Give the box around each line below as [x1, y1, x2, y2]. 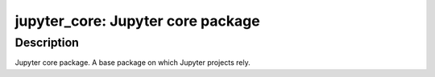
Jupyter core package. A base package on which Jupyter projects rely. [14, 58, 251, 67]
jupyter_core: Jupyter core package [14, 12, 261, 30]
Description [14, 35, 80, 50]
